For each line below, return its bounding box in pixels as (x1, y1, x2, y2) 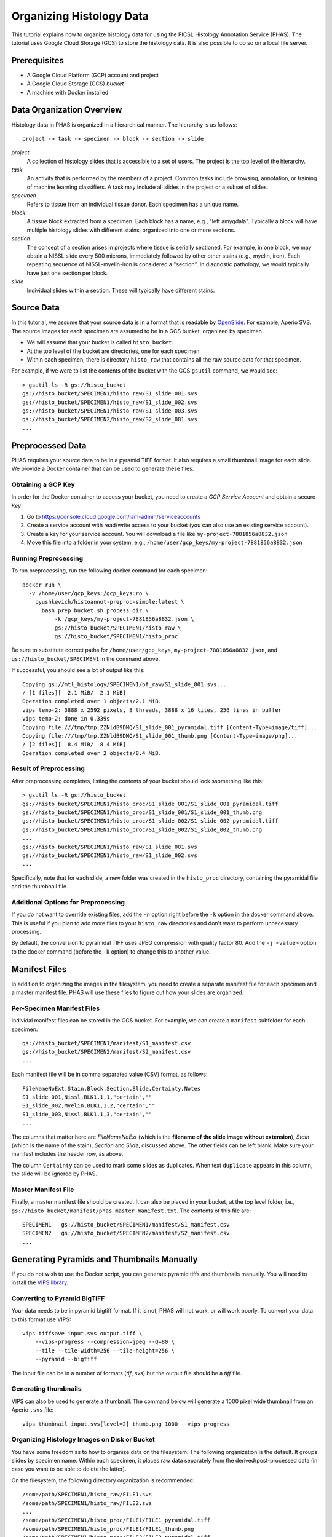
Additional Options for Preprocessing (11, 898, 125, 906)
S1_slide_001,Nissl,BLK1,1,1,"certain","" (22, 1094, 152, 1100)
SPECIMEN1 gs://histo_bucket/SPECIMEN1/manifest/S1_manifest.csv (22, 1221, 230, 1228)
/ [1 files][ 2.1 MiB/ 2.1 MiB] (22, 689, 126, 696)
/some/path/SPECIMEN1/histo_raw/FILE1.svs (22, 1491, 152, 1498)
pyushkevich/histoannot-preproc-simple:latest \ (34, 598, 184, 606)
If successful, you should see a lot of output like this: (11, 666, 145, 674)
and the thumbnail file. (11, 883, 68, 890)
